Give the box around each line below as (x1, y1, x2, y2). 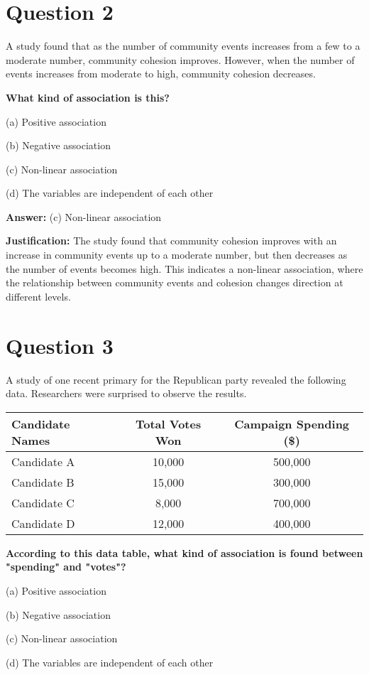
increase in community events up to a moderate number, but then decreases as (6, 247, 348, 262)
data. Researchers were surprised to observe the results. (6, 386, 247, 401)
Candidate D (11, 514, 75, 531)
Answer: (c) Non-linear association (6, 209, 162, 224)
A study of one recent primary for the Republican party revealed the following (6, 372, 346, 387)
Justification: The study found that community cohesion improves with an (6, 233, 337, 248)
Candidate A (11, 453, 75, 470)
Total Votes (136, 415, 202, 432)
